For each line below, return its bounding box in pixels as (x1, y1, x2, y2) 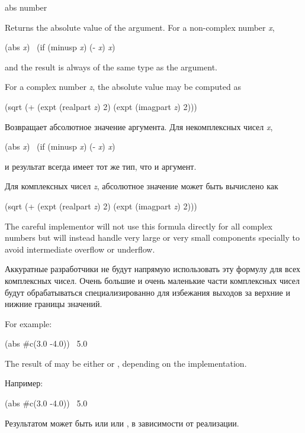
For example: (5, 317, 52, 329)
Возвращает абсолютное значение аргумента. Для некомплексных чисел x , (5, 120, 273, 133)
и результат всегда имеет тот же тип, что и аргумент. (5, 160, 197, 172)
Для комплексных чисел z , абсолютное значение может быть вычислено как (5, 180, 278, 192)
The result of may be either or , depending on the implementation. (5, 357, 247, 369)
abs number (5, 1, 47, 13)
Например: (5, 377, 43, 389)
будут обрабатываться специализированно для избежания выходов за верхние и (5, 286, 290, 298)
